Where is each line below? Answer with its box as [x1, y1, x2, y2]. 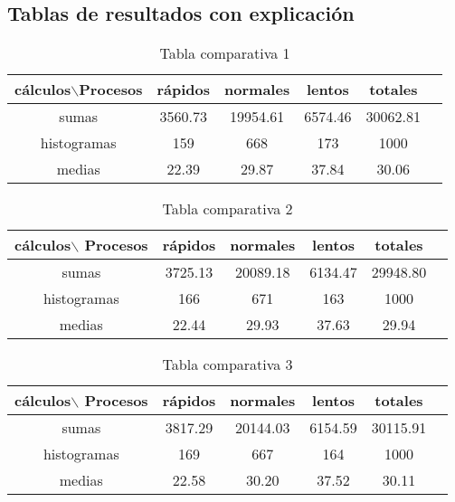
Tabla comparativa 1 [159, 43, 290, 64]
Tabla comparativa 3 [162, 354, 293, 375]
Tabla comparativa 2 [162, 198, 293, 220]
